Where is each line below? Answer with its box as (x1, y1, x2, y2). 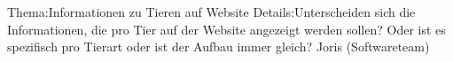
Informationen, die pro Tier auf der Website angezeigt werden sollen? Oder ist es (7, 19, 446, 38)
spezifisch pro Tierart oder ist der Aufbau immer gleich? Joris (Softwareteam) (7, 37, 430, 56)
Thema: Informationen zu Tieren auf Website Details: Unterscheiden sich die (7, 3, 416, 20)
